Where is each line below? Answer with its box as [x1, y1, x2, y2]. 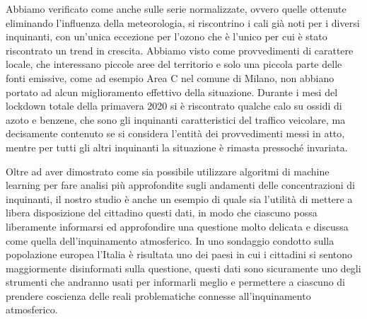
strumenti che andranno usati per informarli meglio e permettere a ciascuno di [6, 274, 346, 289]
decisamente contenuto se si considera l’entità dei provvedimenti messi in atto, [6, 126, 345, 141]
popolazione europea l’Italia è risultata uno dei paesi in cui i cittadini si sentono [6, 247, 353, 262]
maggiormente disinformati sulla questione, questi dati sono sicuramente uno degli [6, 260, 361, 275]
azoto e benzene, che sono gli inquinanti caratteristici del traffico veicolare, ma [6, 112, 346, 127]
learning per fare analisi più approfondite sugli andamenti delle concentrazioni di [6, 178, 355, 192]
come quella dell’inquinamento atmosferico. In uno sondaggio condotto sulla [6, 233, 334, 248]
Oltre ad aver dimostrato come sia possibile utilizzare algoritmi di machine [6, 163, 330, 178]
